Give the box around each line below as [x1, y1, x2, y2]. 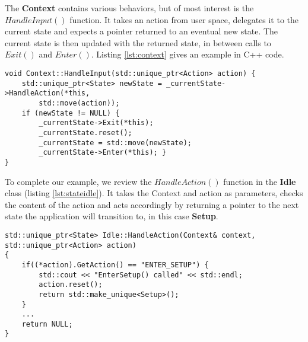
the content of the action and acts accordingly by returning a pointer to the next [5, 198, 299, 210]
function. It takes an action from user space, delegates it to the [69, 13, 299, 25]
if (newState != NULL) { [21, 108, 120, 117]
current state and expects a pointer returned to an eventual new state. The [5, 25, 278, 37]
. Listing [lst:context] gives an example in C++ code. [91, 48, 284, 60]
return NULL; [21, 319, 73, 328]
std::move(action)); [39, 98, 120, 107]
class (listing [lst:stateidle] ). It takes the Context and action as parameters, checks [5, 187, 303, 199]
